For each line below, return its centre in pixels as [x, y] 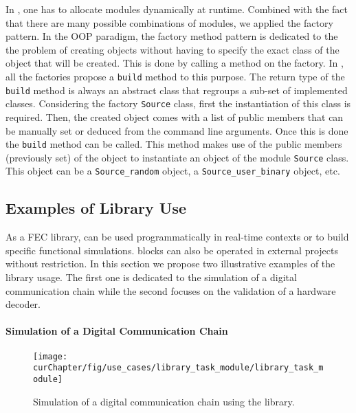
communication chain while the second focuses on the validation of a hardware [171, 290]
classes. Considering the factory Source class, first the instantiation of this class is [178, 103]
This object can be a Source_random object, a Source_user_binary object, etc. [173, 171]
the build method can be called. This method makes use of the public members [174, 144]
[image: [51, 356]
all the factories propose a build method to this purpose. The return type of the [175, 76]
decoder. [23, 304]
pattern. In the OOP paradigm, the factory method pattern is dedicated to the [172, 36]
